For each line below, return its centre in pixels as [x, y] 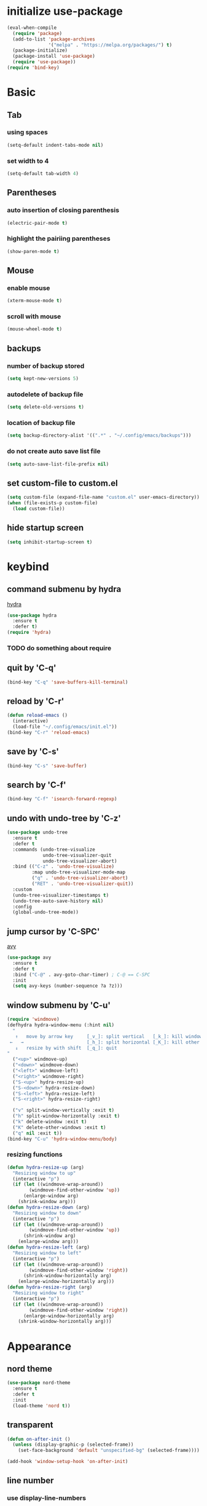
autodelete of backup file [45, 394]
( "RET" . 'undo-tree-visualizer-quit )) [83, 884]
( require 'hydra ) [29, 633]
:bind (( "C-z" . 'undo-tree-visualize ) [64, 867]
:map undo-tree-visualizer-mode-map [78, 872]
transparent [30, 1425]
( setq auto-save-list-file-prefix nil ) [58, 464]
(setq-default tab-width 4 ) [43, 173]
